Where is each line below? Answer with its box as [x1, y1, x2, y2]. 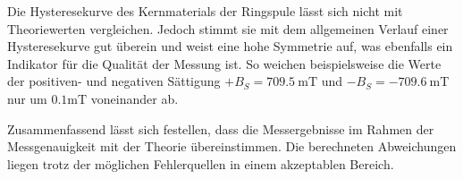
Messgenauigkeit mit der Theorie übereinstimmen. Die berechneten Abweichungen [7, 137, 457, 156]
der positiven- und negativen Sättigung [7, 72, 221, 90]
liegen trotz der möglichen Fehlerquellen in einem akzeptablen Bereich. [7, 154, 394, 173]
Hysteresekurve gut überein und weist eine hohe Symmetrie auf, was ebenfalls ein [7, 37, 453, 55]
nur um [7, 89, 47, 107]
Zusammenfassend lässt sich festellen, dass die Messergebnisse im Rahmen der [7, 119, 434, 138]
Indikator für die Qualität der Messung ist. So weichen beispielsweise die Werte [7, 54, 442, 72]
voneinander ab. [90, 89, 179, 107]
